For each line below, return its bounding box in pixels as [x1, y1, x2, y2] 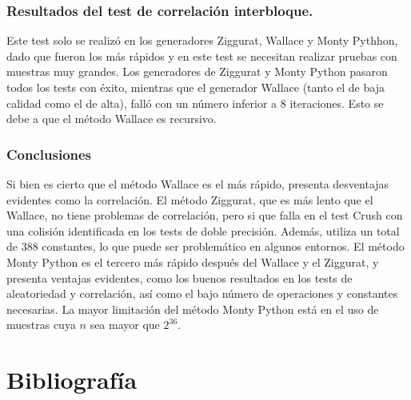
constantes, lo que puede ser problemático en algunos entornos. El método [42, 238, 405, 255]
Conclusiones [6, 144, 92, 164]
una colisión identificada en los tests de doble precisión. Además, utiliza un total [6, 222, 400, 239]
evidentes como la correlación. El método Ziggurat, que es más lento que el [6, 191, 373, 208]
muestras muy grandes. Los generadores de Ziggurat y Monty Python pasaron [6, 63, 388, 80]
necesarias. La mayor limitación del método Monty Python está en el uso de [6, 300, 379, 317]
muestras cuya [6, 316, 76, 333]
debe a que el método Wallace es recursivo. [6, 110, 217, 127]
